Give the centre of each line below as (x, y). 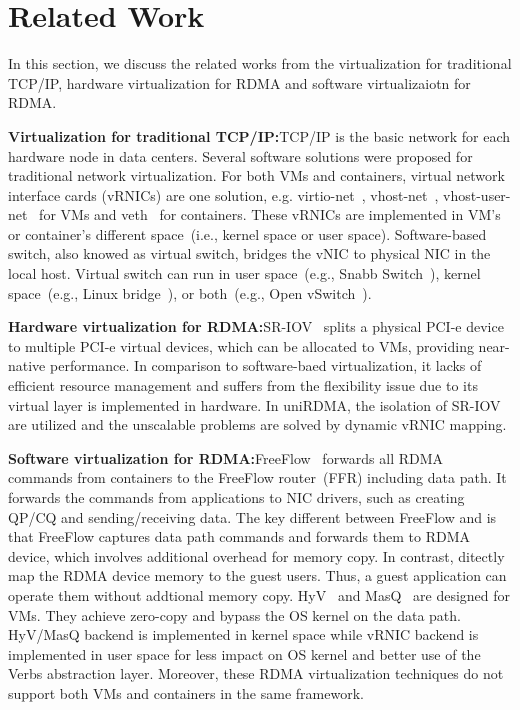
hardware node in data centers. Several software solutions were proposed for (240, 155)
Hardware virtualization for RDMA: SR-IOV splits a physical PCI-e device (256, 326)
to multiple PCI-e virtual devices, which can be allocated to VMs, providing (241, 345)
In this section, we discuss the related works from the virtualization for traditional (260, 63)
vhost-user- (477, 194)
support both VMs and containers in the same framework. (186, 692)
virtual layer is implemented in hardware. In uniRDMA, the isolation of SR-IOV (254, 404)
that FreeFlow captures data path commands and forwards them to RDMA (239, 536)
